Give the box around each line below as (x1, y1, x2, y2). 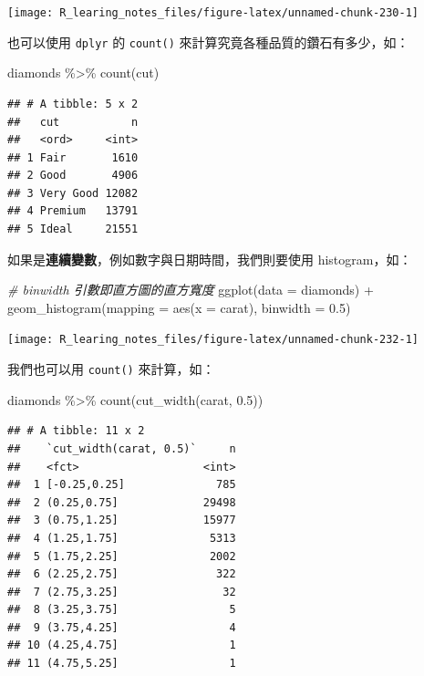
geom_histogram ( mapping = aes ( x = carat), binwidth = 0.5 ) (7, 297, 351, 317)
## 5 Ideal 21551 (7, 223, 139, 236)
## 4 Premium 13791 (7, 204, 139, 218)
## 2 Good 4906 (7, 169, 139, 182)
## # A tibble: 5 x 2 (7, 97, 139, 110)
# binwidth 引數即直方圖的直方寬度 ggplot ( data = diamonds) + (7, 280, 374, 299)
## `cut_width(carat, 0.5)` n (7, 442, 236, 455)
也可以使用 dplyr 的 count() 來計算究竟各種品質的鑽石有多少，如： (7, 32, 409, 51)
